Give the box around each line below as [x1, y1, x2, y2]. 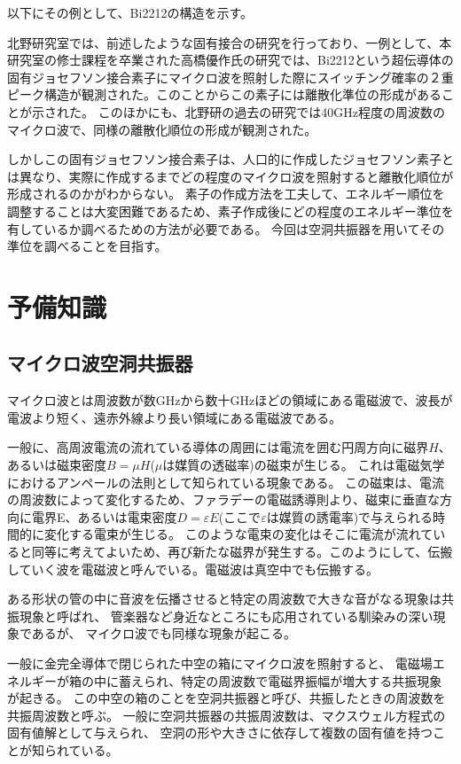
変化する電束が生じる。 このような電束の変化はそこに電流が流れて [43, 525, 434, 543]
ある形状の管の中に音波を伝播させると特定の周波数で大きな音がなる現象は [7, 589, 441, 608]
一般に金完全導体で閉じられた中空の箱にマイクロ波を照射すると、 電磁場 [7, 654, 433, 673]
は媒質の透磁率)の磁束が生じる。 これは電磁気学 [162, 456, 445, 474]
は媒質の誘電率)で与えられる [266, 507, 434, 526]
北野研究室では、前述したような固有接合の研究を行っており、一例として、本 [7, 33, 452, 51]
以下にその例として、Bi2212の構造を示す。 [7, 4, 254, 21]
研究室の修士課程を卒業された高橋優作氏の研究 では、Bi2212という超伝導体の [7, 51, 454, 69]
